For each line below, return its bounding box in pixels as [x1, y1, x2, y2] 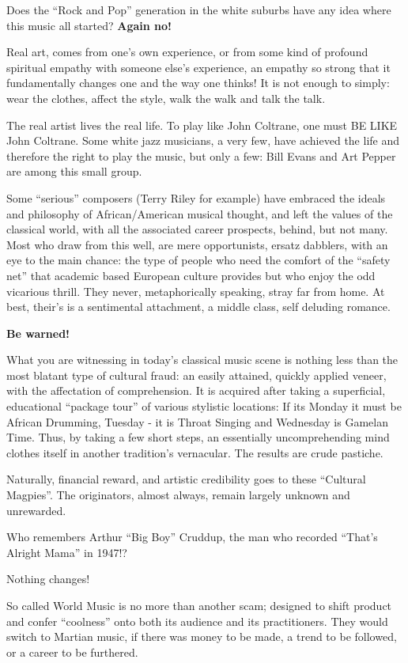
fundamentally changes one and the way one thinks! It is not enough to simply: [6, 74, 390, 91]
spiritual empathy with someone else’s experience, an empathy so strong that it [6, 59, 391, 75]
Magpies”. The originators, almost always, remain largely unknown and [6, 487, 350, 503]
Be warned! [6, 324, 70, 341]
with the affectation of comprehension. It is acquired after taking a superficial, [6, 382, 386, 399]
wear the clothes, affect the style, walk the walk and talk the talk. [6, 89, 326, 106]
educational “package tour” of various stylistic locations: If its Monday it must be [6, 398, 402, 415]
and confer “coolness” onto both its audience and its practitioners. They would [6, 612, 388, 629]
